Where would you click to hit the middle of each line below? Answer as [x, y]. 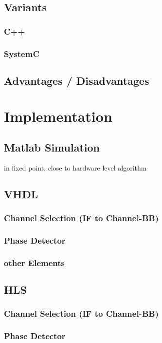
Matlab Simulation [52, 147]
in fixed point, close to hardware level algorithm [75, 167]
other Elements [34, 262]
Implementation [58, 116]
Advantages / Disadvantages [77, 80]
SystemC [22, 53]
